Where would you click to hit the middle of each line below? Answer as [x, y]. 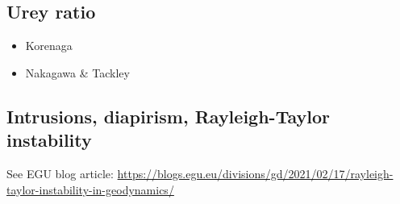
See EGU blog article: [60, 173]
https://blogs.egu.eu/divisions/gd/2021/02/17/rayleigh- [255, 173]
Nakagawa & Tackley [77, 72]
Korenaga [49, 46]
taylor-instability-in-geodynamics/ [90, 189]
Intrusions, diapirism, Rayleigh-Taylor [168, 116]
